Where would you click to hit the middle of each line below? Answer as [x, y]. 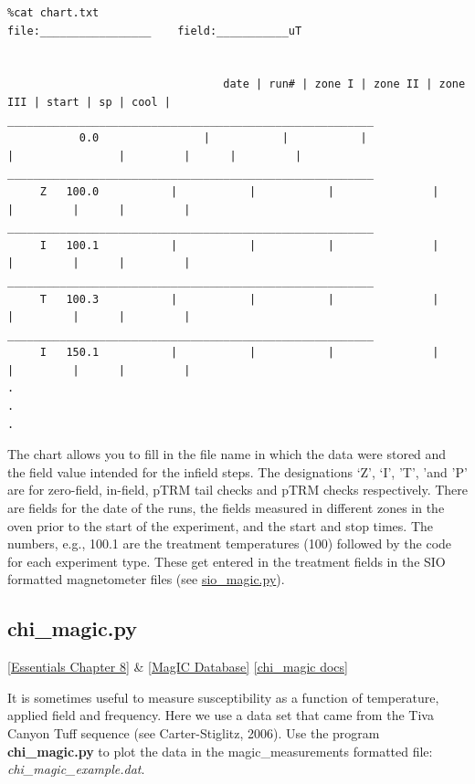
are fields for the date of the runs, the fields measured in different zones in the [226, 508]
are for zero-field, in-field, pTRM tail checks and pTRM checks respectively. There [237, 490]
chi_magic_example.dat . [76, 769]
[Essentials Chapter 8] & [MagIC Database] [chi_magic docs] [178, 667]
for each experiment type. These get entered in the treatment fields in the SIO [227, 561]
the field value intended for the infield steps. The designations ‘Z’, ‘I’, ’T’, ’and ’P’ [237, 471]
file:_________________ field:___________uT [155, 31]
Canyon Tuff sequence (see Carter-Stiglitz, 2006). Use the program [194, 732]
